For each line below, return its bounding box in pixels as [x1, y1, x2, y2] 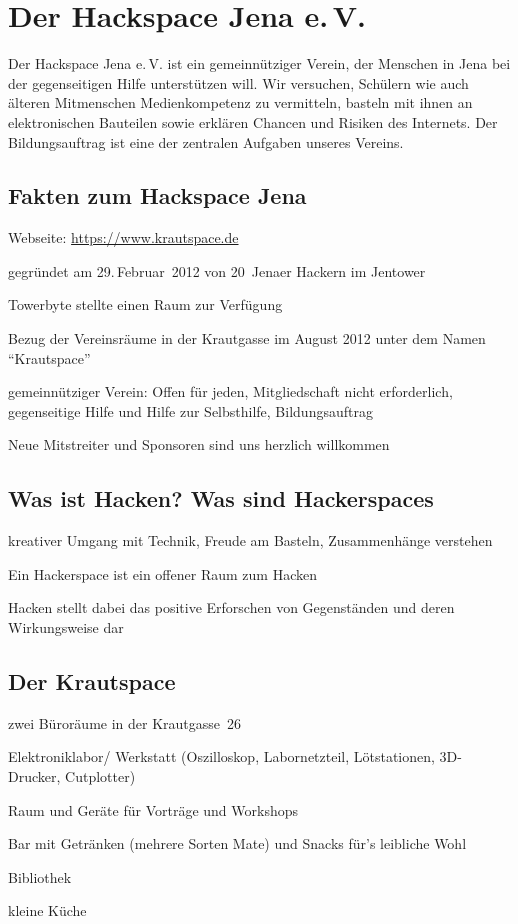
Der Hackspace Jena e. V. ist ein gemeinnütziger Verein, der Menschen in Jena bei [8, 53, 511, 74]
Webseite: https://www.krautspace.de [8, 227, 239, 248]
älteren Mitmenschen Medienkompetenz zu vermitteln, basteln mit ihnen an [8, 92, 473, 113]
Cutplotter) [65, 766, 136, 787]
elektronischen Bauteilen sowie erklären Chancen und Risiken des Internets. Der [8, 111, 498, 132]
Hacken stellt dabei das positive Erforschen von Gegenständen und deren [8, 597, 455, 618]
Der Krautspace [8, 666, 176, 697]
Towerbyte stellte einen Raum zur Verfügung [8, 294, 283, 315]
